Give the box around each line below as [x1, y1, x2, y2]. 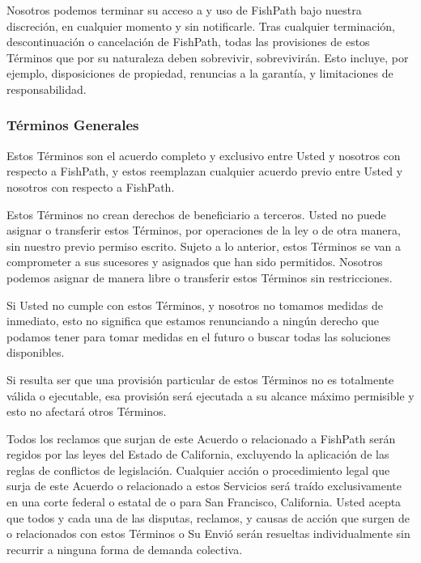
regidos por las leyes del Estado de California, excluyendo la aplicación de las [6, 446, 389, 463]
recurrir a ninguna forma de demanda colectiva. [6, 540, 243, 557]
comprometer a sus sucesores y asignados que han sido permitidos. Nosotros [6, 253, 383, 270]
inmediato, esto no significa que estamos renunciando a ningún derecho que [6, 312, 380, 329]
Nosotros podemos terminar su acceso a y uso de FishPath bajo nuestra [6, 2, 362, 18]
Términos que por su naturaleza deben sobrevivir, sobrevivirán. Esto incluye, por [6, 49, 409, 66]
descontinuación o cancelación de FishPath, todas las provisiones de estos [6, 33, 370, 50]
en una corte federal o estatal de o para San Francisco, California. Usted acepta [6, 493, 402, 510]
